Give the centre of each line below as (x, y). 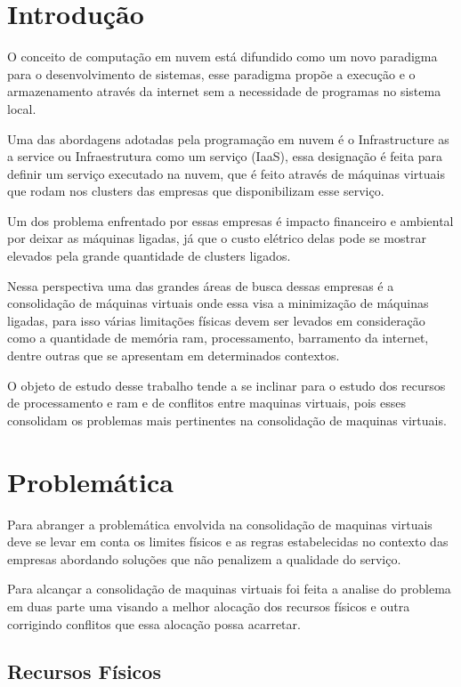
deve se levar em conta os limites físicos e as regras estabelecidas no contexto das (228, 542)
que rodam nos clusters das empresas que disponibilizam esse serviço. (196, 191)
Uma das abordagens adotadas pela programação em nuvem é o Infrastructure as (228, 138)
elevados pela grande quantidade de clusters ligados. (149, 256)
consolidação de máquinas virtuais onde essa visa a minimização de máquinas (218, 303)
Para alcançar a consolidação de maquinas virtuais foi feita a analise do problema (229, 589)
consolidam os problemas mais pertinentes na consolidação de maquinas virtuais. (227, 420)
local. (22, 108)
